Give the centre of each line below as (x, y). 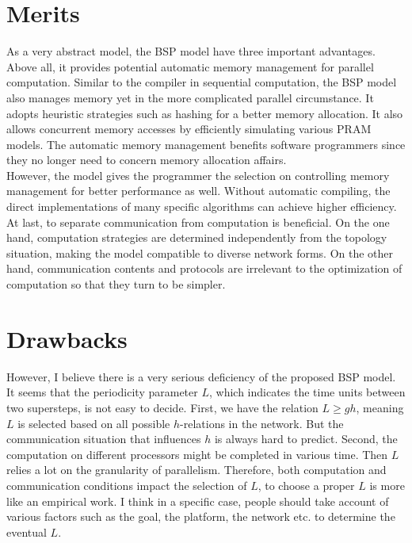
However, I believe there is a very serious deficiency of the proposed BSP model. (201, 376)
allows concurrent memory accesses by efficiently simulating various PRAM (189, 129)
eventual (27, 532)
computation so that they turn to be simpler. (116, 284)
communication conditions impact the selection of (127, 485)
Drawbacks (67, 338)
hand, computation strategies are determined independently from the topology (197, 237)
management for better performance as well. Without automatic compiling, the (198, 191)
